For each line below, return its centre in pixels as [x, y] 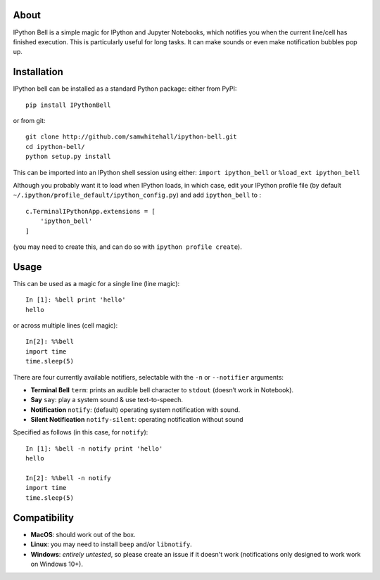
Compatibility [43, 518]
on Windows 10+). [57, 564]
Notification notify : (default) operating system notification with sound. [135, 410]
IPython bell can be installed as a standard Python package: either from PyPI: [125, 89]
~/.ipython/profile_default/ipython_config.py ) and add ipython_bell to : [137, 195]
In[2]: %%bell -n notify [68, 478]
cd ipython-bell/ [55, 147]
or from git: [29, 120]
